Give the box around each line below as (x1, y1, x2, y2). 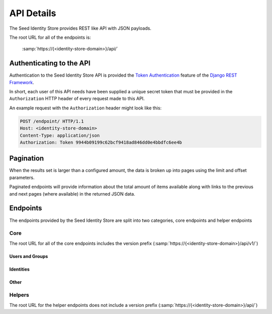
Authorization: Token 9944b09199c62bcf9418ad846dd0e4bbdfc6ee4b (20, 139, 182, 145)
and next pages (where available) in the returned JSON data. (9, 191, 135, 197)
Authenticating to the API (9, 59, 91, 68)
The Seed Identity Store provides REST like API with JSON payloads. (9, 25, 152, 31)
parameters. (9, 174, 35, 180)
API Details (9, 8, 56, 19)
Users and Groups (9, 253, 48, 259)
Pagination (9, 154, 44, 163)
